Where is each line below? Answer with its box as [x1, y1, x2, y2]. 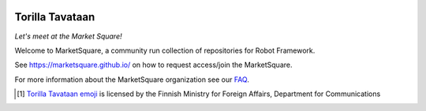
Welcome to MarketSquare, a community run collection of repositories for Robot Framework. [14, 46, 316, 55]
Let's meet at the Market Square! [14, 31, 122, 41]
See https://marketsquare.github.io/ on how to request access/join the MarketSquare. [14, 60, 293, 70]
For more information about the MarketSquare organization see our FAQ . [14, 75, 250, 84]
